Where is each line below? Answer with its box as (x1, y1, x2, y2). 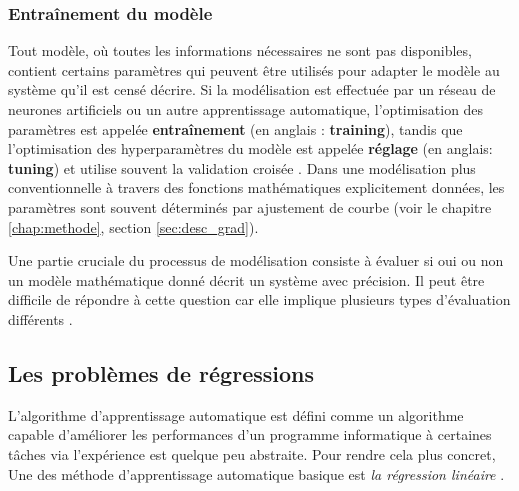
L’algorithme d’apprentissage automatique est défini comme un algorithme (8, 404, 464, 425)
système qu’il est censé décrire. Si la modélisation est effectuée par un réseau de (8, 79, 496, 100)
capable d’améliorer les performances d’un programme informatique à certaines (8, 424, 492, 445)
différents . (8, 308, 73, 329)
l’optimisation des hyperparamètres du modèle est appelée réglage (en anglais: (8, 138, 493, 159)
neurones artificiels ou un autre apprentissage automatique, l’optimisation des (8, 99, 484, 119)
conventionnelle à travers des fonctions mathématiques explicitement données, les (8, 177, 505, 198)
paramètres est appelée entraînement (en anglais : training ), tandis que (8, 118, 463, 139)
